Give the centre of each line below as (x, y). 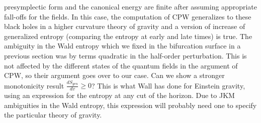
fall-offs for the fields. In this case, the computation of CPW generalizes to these (128, 16)
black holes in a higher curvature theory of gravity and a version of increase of (125, 26)
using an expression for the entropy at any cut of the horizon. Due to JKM (119, 95)
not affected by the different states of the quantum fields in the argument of (121, 65)
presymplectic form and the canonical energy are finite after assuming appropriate (130, 6)
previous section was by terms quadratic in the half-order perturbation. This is (125, 55)
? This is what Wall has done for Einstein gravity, (168, 85)
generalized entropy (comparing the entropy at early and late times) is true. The (128, 36)
